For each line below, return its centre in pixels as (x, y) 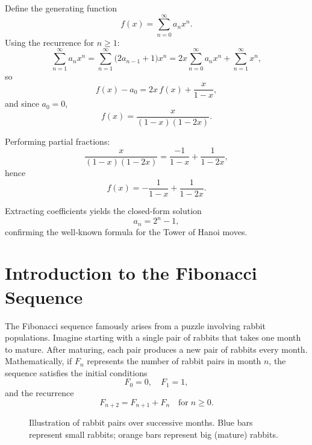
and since (22, 103)
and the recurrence (39, 392)
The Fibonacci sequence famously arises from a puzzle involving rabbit (136, 325)
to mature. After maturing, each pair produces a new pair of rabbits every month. (156, 349)
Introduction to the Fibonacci (131, 273)
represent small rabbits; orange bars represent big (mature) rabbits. (154, 434)
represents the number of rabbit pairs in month (174, 361)
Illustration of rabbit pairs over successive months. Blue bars (141, 422)
